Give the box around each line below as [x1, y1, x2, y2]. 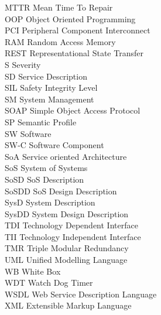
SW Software [5, 127, 52, 139]
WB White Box [5, 265, 61, 277]
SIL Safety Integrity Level [5, 81, 98, 94]
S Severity [5, 58, 41, 70]
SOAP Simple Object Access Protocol [5, 104, 141, 117]
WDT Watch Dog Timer [5, 276, 93, 289]
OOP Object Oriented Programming [5, 12, 136, 25]
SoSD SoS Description [5, 173, 84, 185]
